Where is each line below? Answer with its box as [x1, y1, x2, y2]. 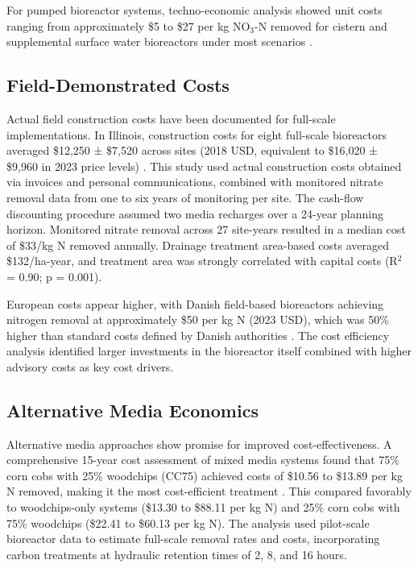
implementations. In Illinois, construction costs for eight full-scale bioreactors [6, 126, 387, 143]
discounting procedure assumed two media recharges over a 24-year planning [6, 205, 383, 222]
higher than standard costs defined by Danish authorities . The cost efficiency [6, 326, 390, 343]
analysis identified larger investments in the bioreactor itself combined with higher [6, 342, 412, 359]
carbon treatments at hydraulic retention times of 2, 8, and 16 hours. [6, 545, 347, 562]
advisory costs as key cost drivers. [6, 358, 174, 375]
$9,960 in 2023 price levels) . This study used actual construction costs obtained [6, 157, 402, 174]
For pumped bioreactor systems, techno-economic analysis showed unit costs [6, 2, 383, 18]
